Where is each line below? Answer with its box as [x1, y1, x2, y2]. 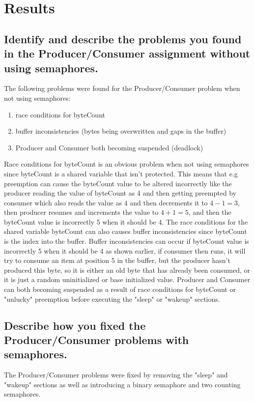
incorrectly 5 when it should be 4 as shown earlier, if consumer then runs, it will [4, 245, 246, 256]
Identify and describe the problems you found [4, 31, 242, 46]
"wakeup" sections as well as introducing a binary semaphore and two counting [4, 379, 241, 389]
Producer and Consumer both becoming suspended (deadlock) [15, 142, 203, 152]
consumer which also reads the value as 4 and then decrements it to [4, 197, 208, 207]
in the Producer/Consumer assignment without [4, 46, 251, 61]
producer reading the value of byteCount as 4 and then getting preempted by [4, 188, 237, 198]
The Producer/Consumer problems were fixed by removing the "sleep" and [4, 370, 228, 380]
